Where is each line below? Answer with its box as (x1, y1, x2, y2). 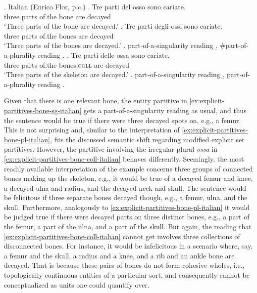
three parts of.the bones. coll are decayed (4, 59, 129, 70)
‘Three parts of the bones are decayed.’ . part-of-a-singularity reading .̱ (4, 40, 217, 50)
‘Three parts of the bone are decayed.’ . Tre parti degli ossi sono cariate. (4, 21, 223, 31)
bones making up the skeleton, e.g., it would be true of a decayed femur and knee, (4, 173, 253, 183)
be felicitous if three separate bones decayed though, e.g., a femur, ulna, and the (4, 192, 248, 203)
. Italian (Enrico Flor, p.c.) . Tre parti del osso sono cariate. (4, 1, 186, 11)
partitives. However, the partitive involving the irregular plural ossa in (4, 144, 217, 154)
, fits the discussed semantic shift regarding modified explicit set (50, 134, 245, 144)
